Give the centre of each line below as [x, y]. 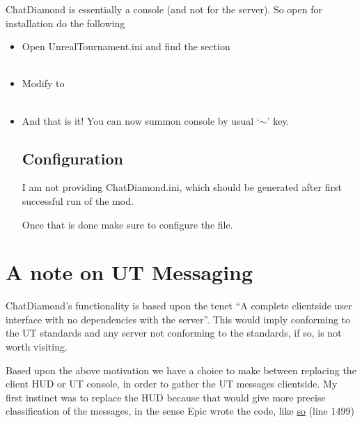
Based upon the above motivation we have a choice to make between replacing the [181, 370]
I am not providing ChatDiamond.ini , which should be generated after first [182, 187]
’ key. [278, 120]
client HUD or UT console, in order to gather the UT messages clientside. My [172, 384]
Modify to [43, 83]
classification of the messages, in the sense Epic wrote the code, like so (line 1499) [180, 411]
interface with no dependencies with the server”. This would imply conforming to [178, 319]
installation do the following [65, 23]
